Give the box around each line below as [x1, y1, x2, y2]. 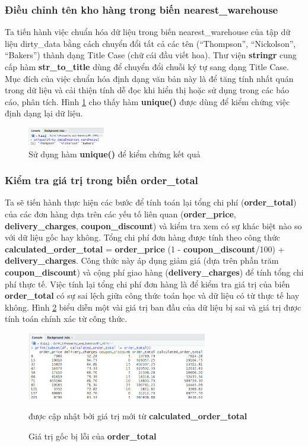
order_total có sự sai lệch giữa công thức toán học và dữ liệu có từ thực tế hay [5, 289, 300, 302]
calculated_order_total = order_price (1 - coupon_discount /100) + [5, 242, 285, 255]
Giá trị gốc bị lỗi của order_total [28, 429, 157, 442]
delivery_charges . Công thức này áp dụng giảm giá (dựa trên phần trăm [5, 254, 279, 267]
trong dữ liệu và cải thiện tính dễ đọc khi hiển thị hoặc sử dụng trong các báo [5, 84, 289, 96]
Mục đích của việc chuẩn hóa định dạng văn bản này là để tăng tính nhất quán [5, 72, 294, 84]
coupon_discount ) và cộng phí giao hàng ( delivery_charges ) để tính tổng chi [5, 266, 304, 279]
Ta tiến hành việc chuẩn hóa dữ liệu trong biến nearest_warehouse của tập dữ [5, 26, 290, 38]
